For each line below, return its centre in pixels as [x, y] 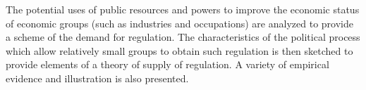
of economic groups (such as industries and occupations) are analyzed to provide [179, 23]
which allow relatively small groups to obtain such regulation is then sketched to [179, 50]
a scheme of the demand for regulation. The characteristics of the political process [183, 37]
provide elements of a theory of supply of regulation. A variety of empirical [167, 64]
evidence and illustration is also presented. [97, 78]
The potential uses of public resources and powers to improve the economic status [183, 9]
